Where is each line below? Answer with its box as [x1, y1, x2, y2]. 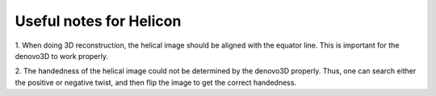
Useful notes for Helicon [15, 12, 182, 30]
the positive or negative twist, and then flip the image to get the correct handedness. [15, 77, 297, 87]
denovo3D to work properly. [15, 51, 109, 61]
